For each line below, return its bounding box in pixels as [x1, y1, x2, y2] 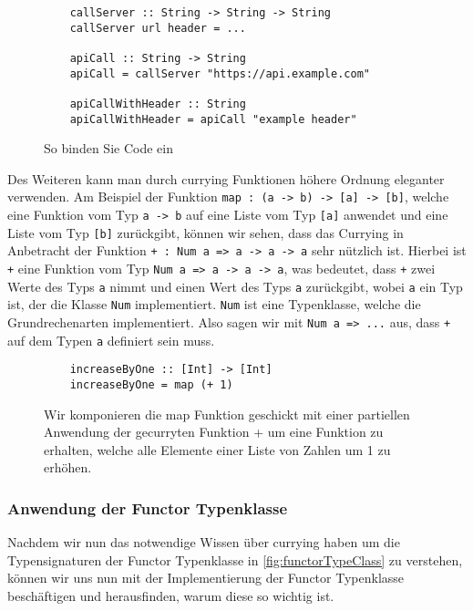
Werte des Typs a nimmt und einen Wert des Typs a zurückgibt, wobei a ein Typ [7, 276, 463, 295]
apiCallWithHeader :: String [69, 97, 246, 110]
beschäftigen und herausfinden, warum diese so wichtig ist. [7, 586, 334, 606]
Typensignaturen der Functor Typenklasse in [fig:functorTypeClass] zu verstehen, [7, 550, 463, 569]
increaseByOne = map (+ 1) [69, 378, 233, 391]
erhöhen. [44, 458, 92, 477]
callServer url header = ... [69, 21, 246, 35]
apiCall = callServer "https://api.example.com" [69, 67, 370, 80]
